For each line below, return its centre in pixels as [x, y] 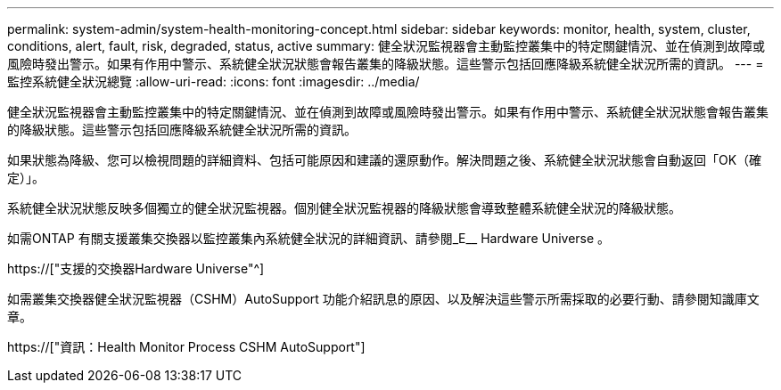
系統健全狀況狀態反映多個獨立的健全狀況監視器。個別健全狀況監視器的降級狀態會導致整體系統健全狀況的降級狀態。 [344, 208]
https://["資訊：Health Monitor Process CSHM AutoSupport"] [186, 347]
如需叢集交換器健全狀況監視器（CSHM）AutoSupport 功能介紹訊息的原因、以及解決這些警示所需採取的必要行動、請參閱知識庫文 [383, 299]
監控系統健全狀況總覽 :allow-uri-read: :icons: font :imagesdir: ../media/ [214, 81]
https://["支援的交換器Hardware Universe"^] [136, 268]
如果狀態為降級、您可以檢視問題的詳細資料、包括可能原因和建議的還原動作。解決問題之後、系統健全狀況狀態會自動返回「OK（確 [385, 160]
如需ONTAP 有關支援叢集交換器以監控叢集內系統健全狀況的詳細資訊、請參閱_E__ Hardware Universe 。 [309, 238]
